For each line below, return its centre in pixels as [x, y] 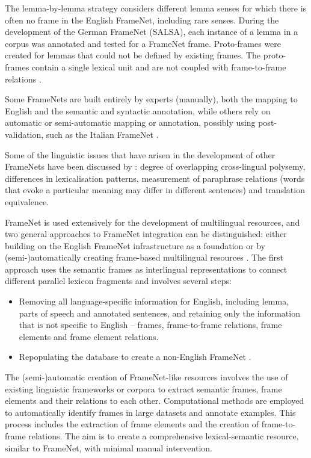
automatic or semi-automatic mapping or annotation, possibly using [130, 122]
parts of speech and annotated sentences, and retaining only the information [159, 313]
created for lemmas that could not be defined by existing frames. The [133, 55]
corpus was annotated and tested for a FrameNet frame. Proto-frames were [143, 43]
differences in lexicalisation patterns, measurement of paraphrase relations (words [155, 178]
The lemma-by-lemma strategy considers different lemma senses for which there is [156, 8]
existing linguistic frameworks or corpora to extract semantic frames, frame [143, 388]
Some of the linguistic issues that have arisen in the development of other [140, 154]
